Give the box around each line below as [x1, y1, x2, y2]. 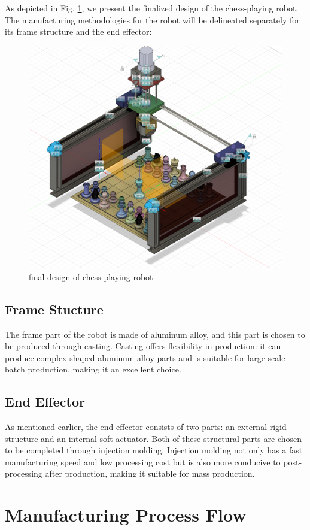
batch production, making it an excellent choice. [5, 363, 181, 375]
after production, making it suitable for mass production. [45, 467, 255, 480]
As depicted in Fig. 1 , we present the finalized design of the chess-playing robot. [5, 2, 299, 14]
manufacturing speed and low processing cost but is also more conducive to [5, 455, 281, 468]
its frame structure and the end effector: [5, 25, 152, 38]
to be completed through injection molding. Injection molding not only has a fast [5, 444, 303, 456]
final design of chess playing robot [29, 270, 153, 283]
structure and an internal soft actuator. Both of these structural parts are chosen [5, 432, 302, 444]
